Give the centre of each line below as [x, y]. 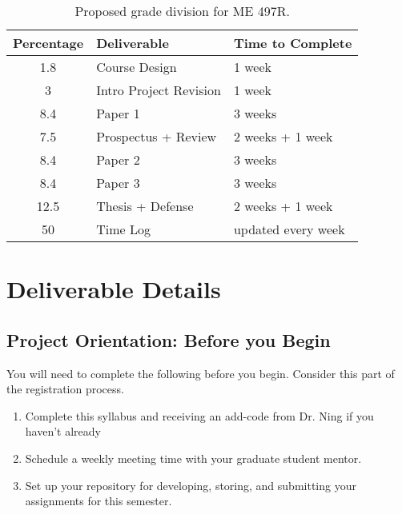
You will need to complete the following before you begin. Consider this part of [201, 373]
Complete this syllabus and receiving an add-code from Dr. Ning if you [199, 415]
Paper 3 [118, 183]
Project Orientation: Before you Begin [169, 339]
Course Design [137, 67]
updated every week [289, 229]
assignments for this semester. [98, 501]
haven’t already [63, 431]
